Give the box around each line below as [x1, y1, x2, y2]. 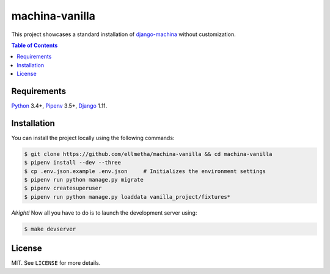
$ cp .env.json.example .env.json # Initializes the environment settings [24, 168, 266, 174]
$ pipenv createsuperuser [24, 185, 102, 192]
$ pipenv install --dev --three [24, 159, 122, 166]
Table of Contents [11, 42, 58, 49]
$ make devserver [24, 225, 76, 232]
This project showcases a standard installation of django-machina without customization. [11, 31, 236, 38]
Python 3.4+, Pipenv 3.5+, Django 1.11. [11, 102, 108, 109]
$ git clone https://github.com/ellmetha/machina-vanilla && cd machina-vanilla [24, 150, 273, 157]
